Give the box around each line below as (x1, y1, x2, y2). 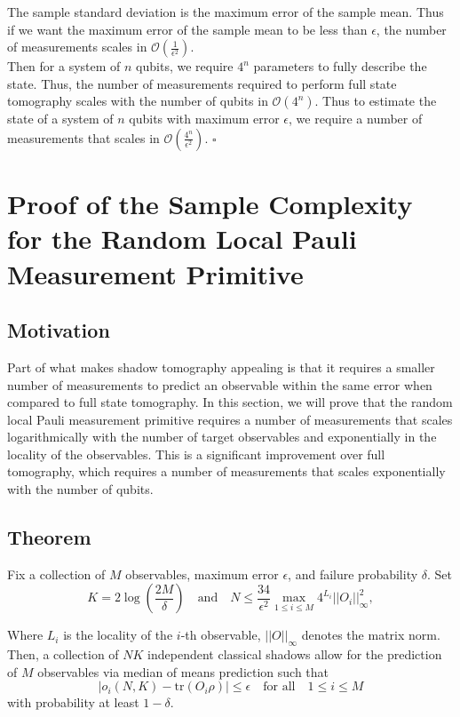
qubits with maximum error (129, 109, 280, 128)
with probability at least (7, 693, 139, 712)
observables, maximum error (125, 564, 279, 583)
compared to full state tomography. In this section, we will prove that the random (7, 393, 453, 411)
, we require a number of (289, 109, 423, 128)
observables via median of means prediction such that (37, 662, 329, 681)
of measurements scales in (7, 37, 147, 56)
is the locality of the (63, 625, 173, 644)
